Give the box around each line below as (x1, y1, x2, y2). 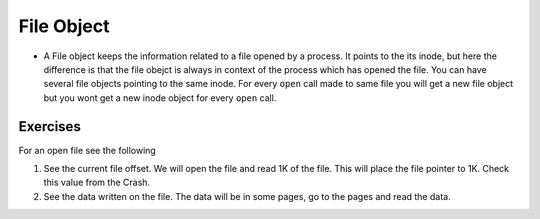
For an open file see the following (18, 144, 157, 156)
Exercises (18, 118, 82, 135)
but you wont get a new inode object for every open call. (43, 91, 277, 104)
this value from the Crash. (43, 176, 150, 189)
